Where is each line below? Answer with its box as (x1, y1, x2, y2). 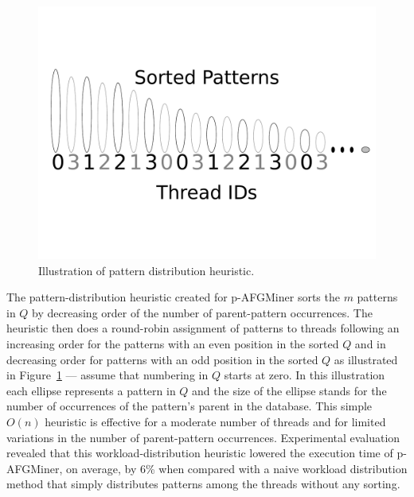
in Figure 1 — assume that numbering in (6, 367, 209, 383)
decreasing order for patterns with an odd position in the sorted (6, 351, 318, 367)
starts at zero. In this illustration (224, 367, 385, 383)
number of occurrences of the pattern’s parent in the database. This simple (6, 398, 373, 414)
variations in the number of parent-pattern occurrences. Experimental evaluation (6, 429, 400, 445)
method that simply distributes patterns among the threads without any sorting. (6, 476, 400, 492)
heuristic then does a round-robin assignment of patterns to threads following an (6, 320, 400, 336)
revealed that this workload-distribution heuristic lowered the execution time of (6, 445, 393, 461)
